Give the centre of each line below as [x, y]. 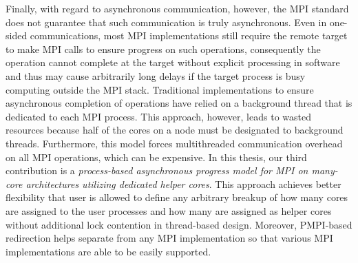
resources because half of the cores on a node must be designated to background [175, 130]
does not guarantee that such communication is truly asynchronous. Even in [166, 22]
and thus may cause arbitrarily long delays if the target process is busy [156, 75]
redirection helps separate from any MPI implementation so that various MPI [169, 238]
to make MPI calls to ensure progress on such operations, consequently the [163, 49]
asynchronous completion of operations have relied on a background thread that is [179, 103]
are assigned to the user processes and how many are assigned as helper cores [169, 210]
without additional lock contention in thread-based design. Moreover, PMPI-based [179, 224]
